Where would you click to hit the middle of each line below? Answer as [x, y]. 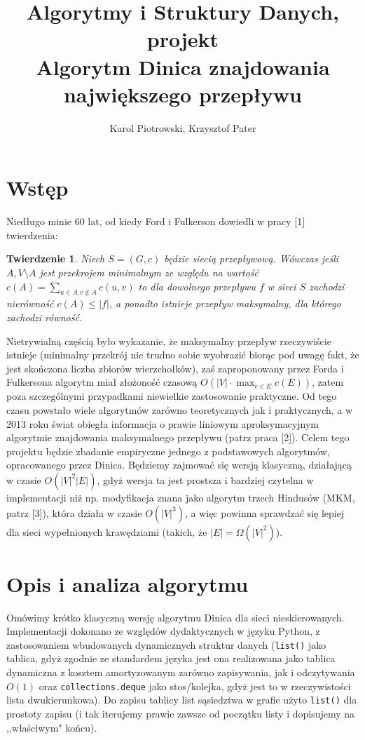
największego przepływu [183, 94]
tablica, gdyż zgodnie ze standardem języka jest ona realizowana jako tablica [171, 658]
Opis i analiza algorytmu [128, 583]
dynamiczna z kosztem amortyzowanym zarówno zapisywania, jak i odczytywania [181, 672]
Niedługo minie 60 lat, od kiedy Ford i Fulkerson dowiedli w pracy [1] [156, 221]
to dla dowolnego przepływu [197, 286]
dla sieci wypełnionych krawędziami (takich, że [107, 531]
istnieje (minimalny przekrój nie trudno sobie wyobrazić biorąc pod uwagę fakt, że [183, 355]
